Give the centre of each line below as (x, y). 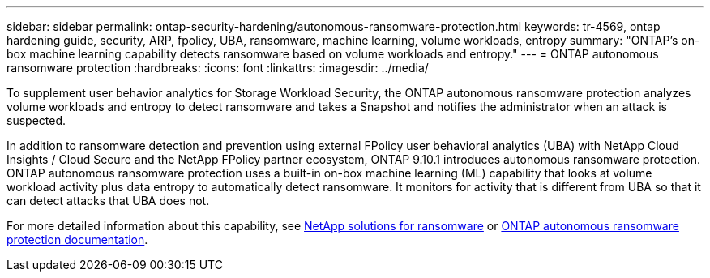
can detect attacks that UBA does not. (108, 201)
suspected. (36, 120)
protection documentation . (77, 240)
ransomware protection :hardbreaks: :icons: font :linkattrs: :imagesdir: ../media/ (218, 68)
